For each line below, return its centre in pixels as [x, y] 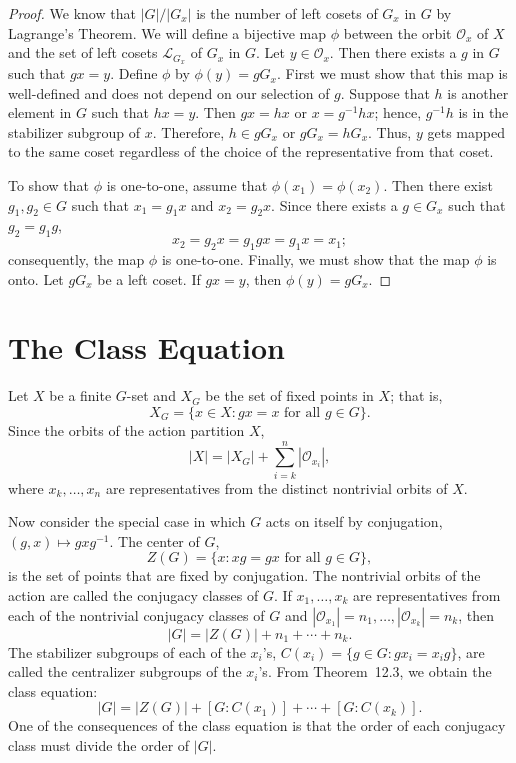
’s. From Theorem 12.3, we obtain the [375, 671]
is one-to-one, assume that [187, 185]
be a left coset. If [149, 278]
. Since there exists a [334, 204]
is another [478, 92]
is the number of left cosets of [287, 13]
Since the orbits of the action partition [126, 429]
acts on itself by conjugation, [354, 521]
